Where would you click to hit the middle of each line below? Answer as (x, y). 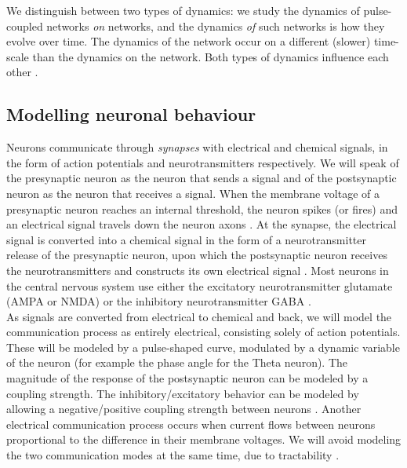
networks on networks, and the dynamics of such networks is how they (216, 26)
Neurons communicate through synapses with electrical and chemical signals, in (197, 147)
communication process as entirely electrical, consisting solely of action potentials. (203, 332)
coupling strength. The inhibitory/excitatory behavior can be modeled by (183, 393)
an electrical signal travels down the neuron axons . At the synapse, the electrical (202, 224)
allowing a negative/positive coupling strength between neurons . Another (184, 409)
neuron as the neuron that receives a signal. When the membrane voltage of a (193, 193)
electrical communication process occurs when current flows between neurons (191, 424)
